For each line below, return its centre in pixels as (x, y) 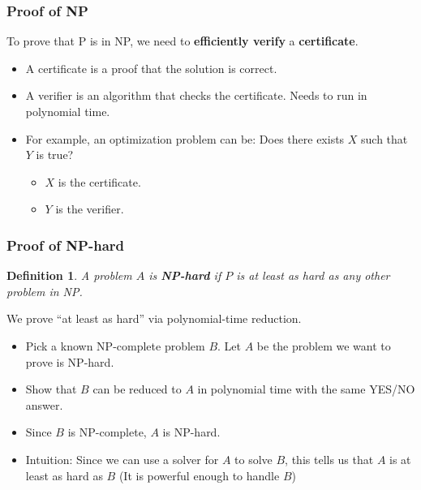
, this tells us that (329, 459)
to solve (253, 459)
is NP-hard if (185, 275)
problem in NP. (45, 291)
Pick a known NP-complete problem (115, 345)
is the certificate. (99, 181)
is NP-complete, (107, 432)
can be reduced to (137, 389)
